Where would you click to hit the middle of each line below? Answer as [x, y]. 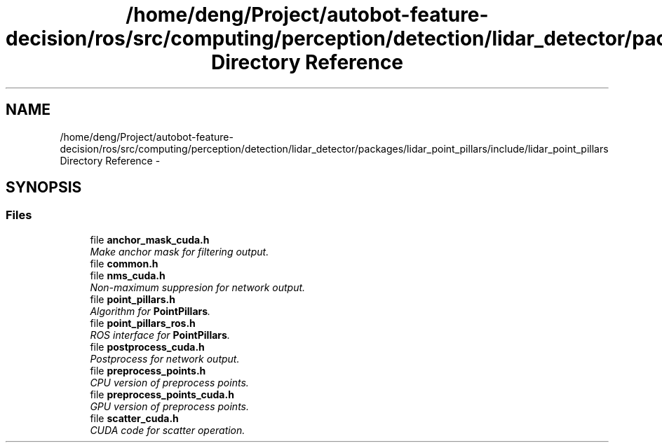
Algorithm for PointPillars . [150, 311]
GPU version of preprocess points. [170, 406]
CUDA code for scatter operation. [168, 430]
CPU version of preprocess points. [169, 382]
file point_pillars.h [133, 299]
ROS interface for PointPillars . [160, 335]
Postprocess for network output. [165, 358]
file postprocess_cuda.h [147, 346]
